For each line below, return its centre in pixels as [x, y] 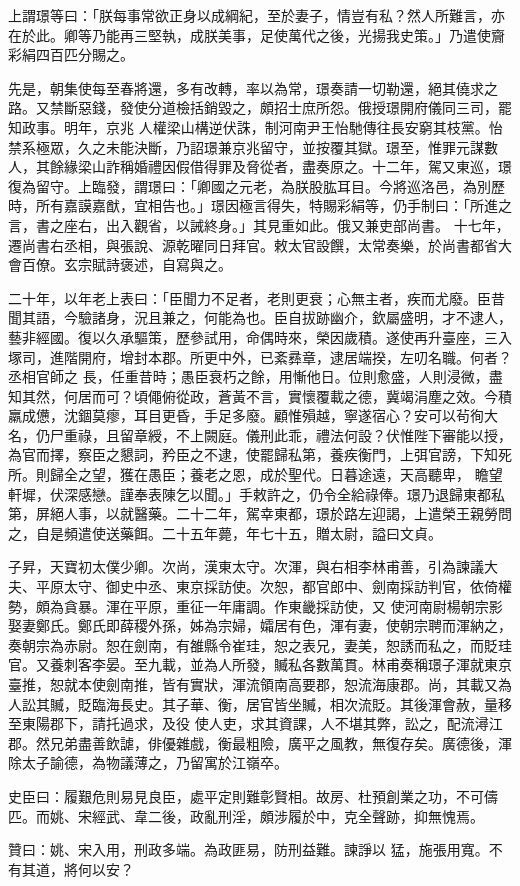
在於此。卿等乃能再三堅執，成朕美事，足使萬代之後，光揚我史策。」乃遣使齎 [256, 34]
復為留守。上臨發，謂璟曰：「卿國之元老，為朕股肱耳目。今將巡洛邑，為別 [249, 185]
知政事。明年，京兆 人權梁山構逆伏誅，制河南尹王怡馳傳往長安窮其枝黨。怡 [255, 126]
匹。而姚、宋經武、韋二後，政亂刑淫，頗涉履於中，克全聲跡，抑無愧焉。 [246, 815]
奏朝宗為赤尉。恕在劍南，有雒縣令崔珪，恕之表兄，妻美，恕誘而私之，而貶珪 [260, 644]
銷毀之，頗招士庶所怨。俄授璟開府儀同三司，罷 [357, 107]
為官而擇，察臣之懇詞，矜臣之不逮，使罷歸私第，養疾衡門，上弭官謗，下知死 [260, 454]
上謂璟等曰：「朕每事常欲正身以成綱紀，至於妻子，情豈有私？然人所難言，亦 [256, 15]
